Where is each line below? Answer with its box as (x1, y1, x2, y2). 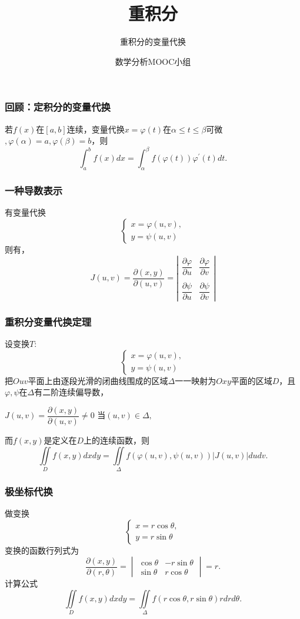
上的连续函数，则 (84, 433, 150, 446)
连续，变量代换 (66, 123, 125, 135)
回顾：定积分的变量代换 (5, 100, 111, 114)
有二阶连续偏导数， (34, 386, 109, 398)
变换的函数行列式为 (5, 544, 79, 556)
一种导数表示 (5, 183, 63, 198)
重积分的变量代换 (120, 35, 186, 48)
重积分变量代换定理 (5, 314, 92, 329)
